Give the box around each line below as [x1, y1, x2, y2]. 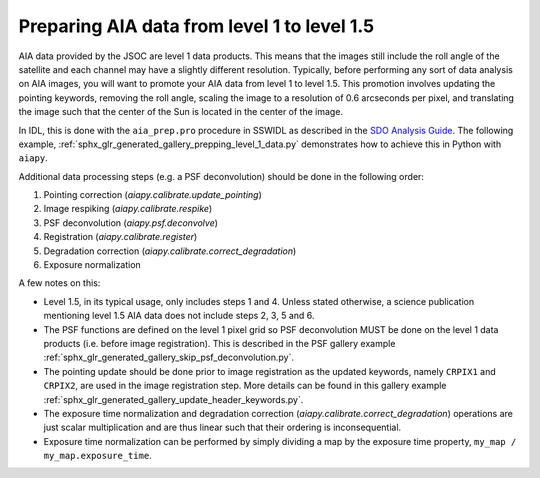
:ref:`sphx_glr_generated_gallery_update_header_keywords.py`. [43, 393, 304, 405]
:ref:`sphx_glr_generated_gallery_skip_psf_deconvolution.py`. [43, 351, 295, 364]
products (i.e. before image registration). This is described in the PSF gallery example [43, 337, 396, 349]
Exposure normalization [43, 259, 142, 271]
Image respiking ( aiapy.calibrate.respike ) [43, 203, 213, 215]
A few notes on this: [18, 277, 101, 289]
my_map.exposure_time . [43, 450, 152, 462]
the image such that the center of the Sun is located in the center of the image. [18, 106, 344, 118]
